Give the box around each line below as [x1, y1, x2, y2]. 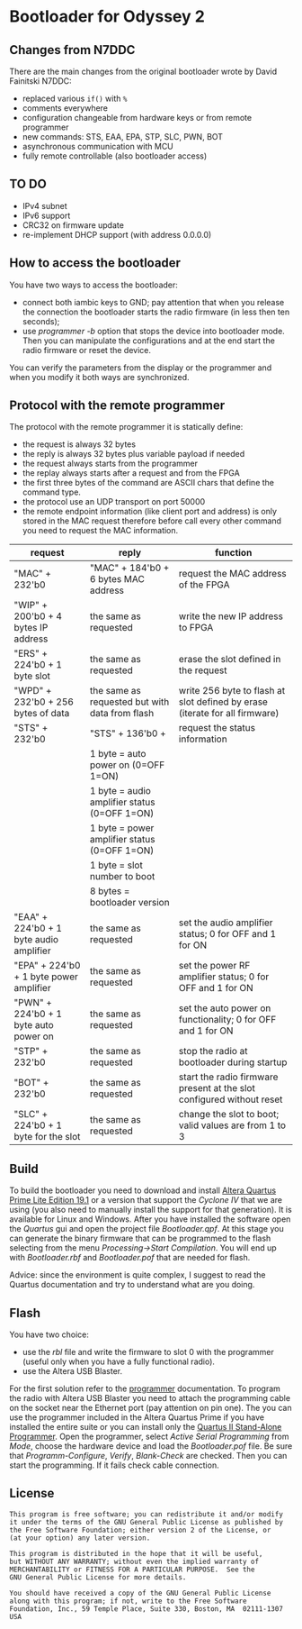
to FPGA [178, 622, 214, 634]
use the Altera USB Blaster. [22, 1366, 123, 1377]
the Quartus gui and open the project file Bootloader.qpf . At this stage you [9, 1224, 285, 1234]
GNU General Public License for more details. [9, 1572, 187, 1582]
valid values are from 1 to [178, 1119, 286, 1132]
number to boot [89, 870, 155, 883]
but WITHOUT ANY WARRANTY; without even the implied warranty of [9, 1557, 259, 1566]
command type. [22, 487, 81, 497]
